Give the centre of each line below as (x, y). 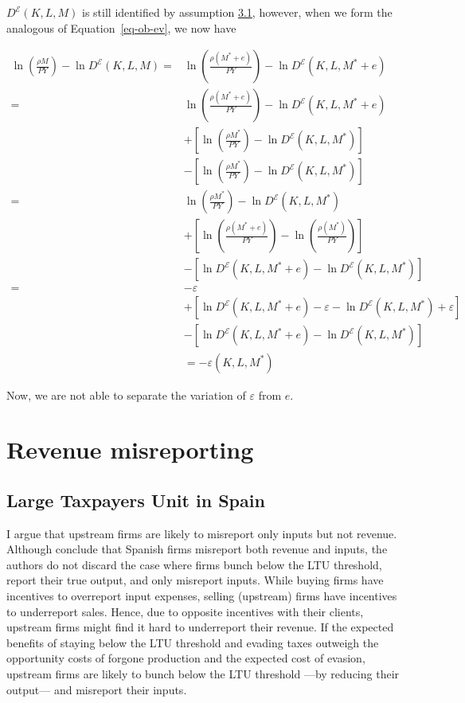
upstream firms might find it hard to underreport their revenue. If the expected (200, 627)
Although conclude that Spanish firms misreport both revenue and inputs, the (197, 549)
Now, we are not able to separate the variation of (126, 394)
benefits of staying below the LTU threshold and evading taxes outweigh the (193, 642)
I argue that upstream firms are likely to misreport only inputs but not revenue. (202, 533)
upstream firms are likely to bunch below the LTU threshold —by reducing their (203, 674)
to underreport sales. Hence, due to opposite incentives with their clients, (185, 611)
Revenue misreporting (130, 449)
